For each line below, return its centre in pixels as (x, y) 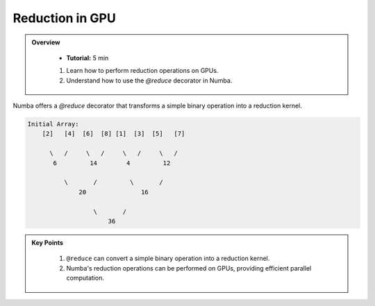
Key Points (48, 242)
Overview (46, 42)
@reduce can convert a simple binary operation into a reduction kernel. (168, 258)
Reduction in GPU (64, 18)
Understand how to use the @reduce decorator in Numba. (149, 80)
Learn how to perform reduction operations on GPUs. (142, 71)
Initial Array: (53, 124)
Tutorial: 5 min (87, 58)
